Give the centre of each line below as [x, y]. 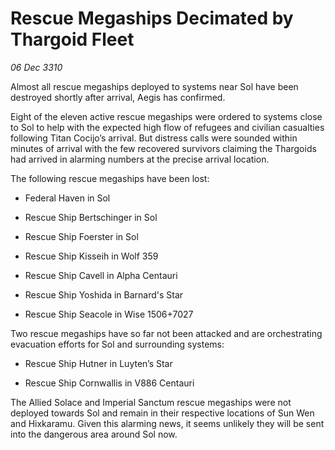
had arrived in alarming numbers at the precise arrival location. [140, 159]
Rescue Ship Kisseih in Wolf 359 [91, 256]
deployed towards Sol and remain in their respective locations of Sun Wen [162, 413]
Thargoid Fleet [72, 39]
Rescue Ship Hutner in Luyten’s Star [98, 363]
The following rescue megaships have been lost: [110, 178]
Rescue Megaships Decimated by [152, 18]
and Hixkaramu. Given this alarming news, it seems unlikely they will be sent [167, 423]
